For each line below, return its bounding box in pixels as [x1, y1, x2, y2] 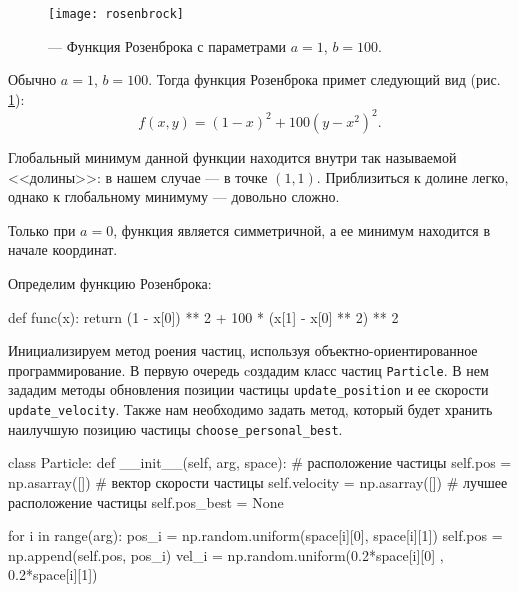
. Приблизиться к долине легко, [316, 166, 509, 187]
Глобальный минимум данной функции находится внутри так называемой [8, 146, 457, 167]
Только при [8, 219, 76, 240]
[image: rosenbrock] [48, 7, 185, 21]
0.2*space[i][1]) [8, 564, 98, 585]
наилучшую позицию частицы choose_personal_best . [8, 418, 343, 439]
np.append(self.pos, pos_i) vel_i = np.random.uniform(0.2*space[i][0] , [8, 544, 444, 565]
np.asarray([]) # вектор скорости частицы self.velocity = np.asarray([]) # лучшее [8, 471, 508, 492]
